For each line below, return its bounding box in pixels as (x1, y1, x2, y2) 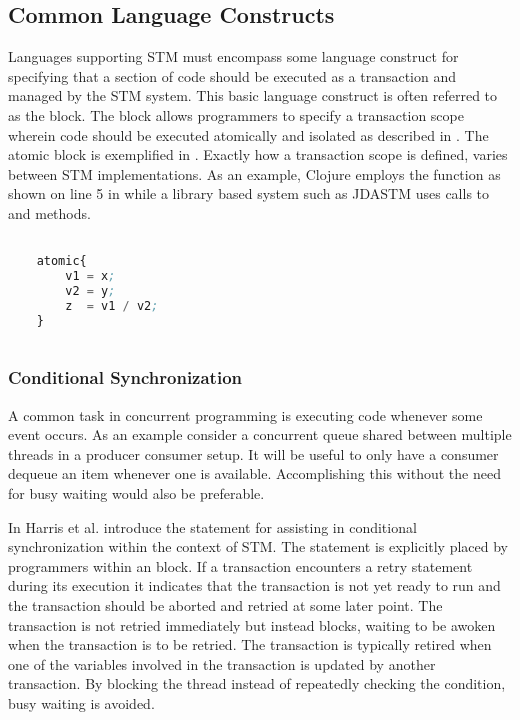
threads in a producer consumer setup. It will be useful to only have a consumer (8, 443, 499, 464)
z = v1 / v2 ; (65, 298, 159, 313)
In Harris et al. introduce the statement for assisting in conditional (8, 516, 417, 537)
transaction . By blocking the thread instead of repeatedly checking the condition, (8, 673, 506, 694)
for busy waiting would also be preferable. (8, 483, 265, 504)
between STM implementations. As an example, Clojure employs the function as (8, 163, 501, 184)
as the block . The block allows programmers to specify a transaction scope (8, 104, 464, 125)
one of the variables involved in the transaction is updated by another (8, 653, 436, 674)
